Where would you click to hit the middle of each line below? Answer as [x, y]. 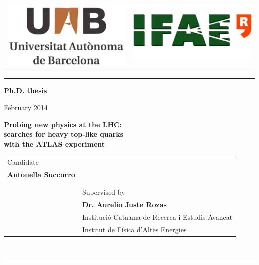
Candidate [23, 162]
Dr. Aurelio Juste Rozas [124, 204]
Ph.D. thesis [26, 91]
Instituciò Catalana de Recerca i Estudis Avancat [157, 217]
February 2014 [26, 108]
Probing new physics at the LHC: [63, 124]
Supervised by [103, 192]
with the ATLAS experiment [55, 143]
